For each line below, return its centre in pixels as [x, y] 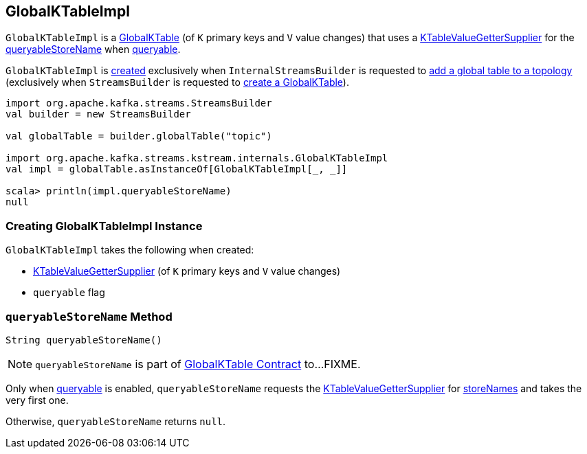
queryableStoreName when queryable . [93, 49]
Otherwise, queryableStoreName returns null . [116, 421]
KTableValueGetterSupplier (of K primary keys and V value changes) [187, 271]
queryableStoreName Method [89, 316]
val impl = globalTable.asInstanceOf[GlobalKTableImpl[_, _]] [177, 169]
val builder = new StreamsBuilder [98, 114]
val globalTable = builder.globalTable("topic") [139, 136]
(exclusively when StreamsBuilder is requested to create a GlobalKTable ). [177, 82]
